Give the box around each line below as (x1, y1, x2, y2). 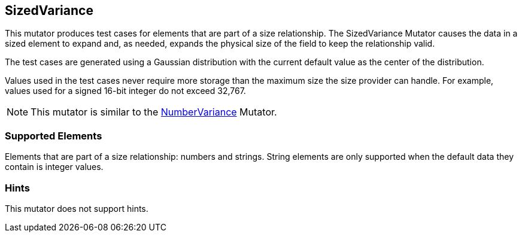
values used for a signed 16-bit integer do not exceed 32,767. (5, 86, 246, 96)
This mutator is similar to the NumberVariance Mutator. (31, 106, 277, 118)
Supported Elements (5, 129, 102, 142)
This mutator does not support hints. (5, 203, 148, 214)
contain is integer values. (5, 162, 104, 172)
